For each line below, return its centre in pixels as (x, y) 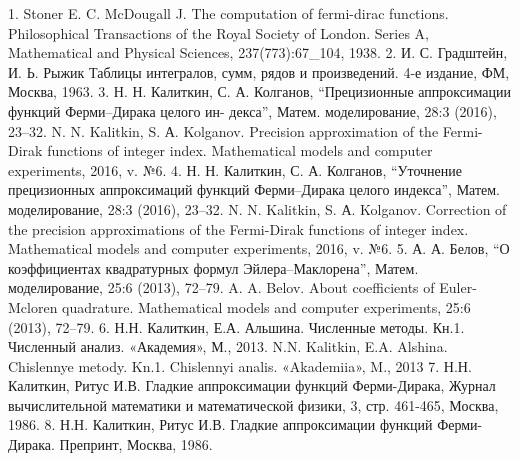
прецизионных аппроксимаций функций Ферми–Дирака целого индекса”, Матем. (254, 189)
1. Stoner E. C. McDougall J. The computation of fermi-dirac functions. (228, 13)
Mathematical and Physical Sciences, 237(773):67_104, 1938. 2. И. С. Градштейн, (258, 52)
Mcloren (33, 306)
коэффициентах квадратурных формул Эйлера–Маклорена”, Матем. (213, 267)
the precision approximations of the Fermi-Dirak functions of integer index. (238, 228)
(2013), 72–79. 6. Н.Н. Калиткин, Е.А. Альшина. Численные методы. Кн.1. (236, 326)
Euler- (458, 287)
